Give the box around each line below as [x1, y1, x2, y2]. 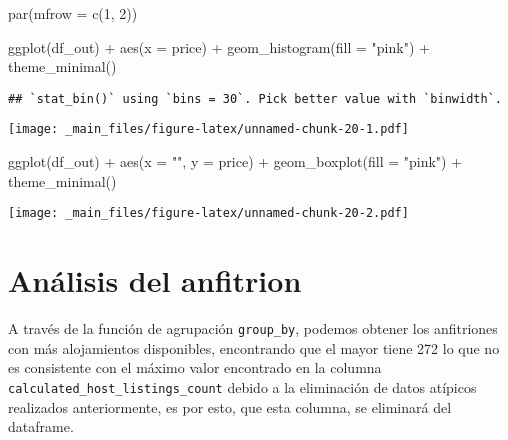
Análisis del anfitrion [8, 260, 302, 301]
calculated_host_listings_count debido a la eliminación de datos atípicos [8, 376, 477, 397]
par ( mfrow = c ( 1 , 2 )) [8, 3, 138, 23]
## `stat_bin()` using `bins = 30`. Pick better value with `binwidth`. [8, 91, 502, 106]
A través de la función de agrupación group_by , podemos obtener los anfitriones [8, 318, 498, 339]
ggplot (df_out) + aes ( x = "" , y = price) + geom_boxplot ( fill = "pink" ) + [8, 151, 463, 172]
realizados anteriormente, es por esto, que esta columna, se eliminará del [8, 396, 452, 417]
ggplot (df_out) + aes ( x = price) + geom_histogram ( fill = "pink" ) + [8, 36, 430, 57]
